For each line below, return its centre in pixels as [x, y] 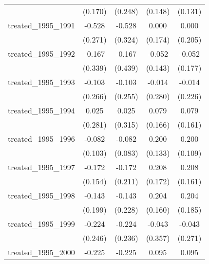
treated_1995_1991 [41, 25]
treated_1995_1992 [41, 54]
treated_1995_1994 [41, 110]
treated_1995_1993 [41, 82]
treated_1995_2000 [41, 252]
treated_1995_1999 [41, 224]
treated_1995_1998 [41, 195]
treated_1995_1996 [41, 139]
